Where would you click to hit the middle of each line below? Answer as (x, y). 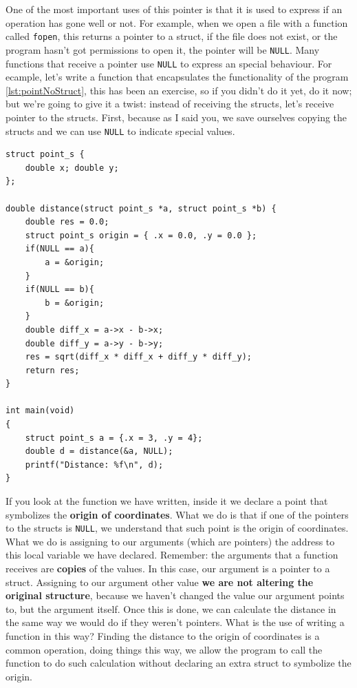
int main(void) (40, 411)
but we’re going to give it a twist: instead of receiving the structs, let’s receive (170, 104)
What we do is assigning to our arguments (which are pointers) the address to (170, 541)
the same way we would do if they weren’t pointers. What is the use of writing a (175, 622)
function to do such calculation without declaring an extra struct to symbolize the (178, 663)
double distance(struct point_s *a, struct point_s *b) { (141, 208)
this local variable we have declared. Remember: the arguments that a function (172, 555)
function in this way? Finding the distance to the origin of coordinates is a (163, 636)
